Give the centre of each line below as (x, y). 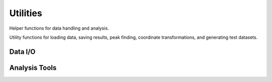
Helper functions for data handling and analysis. (59, 28)
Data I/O (22, 52)
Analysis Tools (33, 68)
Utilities (26, 13)
